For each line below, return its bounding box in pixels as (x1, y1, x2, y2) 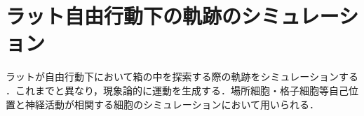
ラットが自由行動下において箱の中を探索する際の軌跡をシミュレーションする (6, 69, 359, 84)
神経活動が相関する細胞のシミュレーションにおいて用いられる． (25, 96, 320, 111)
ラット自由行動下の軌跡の (6, 1, 242, 30)
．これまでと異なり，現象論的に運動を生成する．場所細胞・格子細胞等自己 (6, 82, 349, 97)
